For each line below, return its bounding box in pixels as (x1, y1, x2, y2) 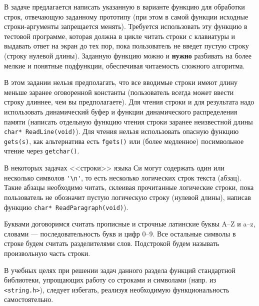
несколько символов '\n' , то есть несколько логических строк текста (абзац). (4, 172, 241, 182)
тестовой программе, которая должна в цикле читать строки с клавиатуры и (4, 30, 235, 41)
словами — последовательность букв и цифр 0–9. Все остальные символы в (4, 228, 236, 238)
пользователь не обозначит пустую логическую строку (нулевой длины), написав (4, 191, 251, 202)
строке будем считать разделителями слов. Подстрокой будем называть (4, 238, 219, 248)
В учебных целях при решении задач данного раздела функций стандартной (4, 264, 235, 275)
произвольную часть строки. (4, 247, 90, 258)
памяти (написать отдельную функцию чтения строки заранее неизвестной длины (4, 116, 253, 126)
